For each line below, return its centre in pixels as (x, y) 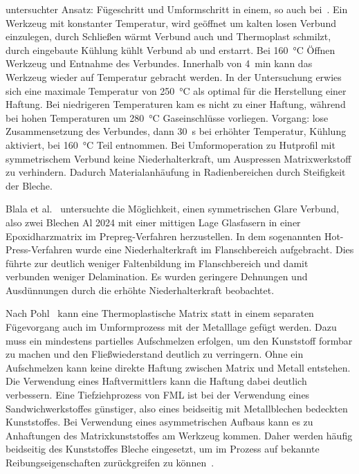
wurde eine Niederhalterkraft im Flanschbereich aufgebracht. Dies (215, 249)
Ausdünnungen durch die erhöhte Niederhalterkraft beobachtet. (140, 290)
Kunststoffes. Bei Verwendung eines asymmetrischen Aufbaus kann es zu (159, 422)
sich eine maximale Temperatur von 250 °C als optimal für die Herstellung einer (176, 90)
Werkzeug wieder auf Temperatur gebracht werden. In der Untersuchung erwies (174, 76)
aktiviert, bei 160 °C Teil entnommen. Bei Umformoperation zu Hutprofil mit (171, 144)
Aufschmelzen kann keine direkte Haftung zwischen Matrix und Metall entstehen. (178, 367)
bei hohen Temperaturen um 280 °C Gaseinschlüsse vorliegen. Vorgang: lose (167, 117)
